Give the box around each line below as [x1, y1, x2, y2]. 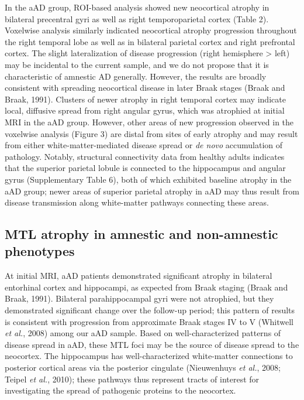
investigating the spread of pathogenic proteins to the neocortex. [5, 384, 236, 396]
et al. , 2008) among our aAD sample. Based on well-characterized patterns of [5, 327, 281, 339]
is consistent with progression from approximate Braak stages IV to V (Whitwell [5, 315, 294, 327]
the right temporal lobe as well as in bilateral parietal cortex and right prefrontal [5, 35, 295, 47]
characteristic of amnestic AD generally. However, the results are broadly [5, 70, 267, 82]
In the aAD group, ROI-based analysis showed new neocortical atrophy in [5, 1, 270, 13]
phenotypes [5, 242, 75, 260]
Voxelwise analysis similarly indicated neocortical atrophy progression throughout [5, 24, 297, 36]
